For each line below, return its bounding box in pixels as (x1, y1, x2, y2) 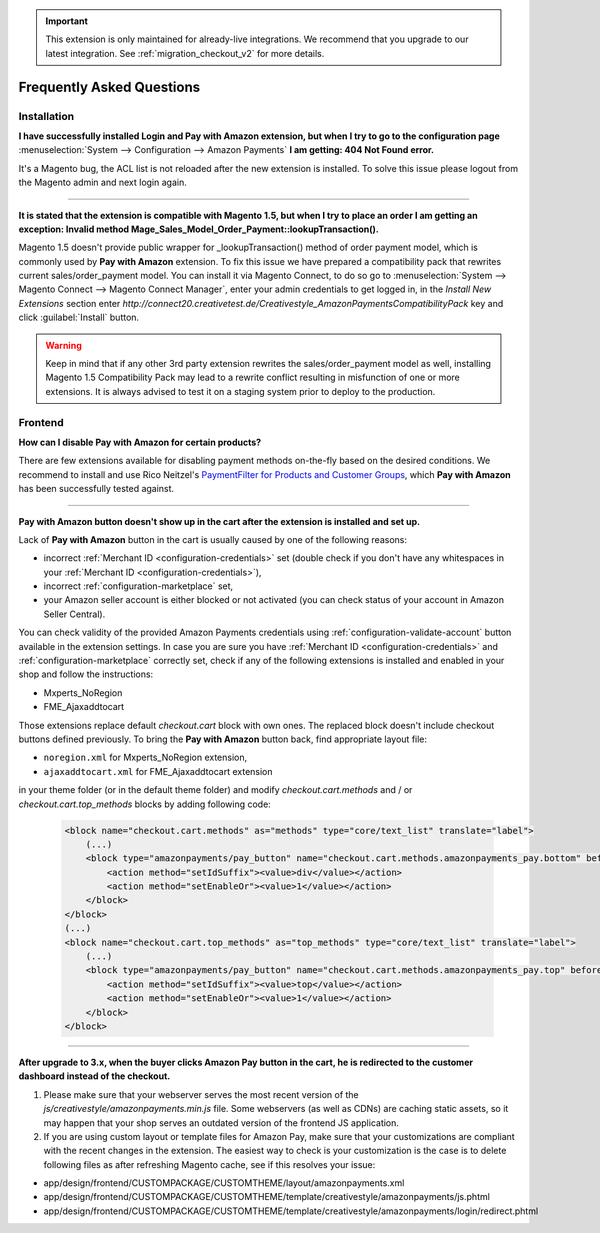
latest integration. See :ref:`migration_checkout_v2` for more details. (45, 47, 325, 59)
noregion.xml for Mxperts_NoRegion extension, (43, 751, 248, 764)
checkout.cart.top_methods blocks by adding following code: (18, 798, 272, 810)
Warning (45, 339, 82, 351)
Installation (18, 109, 75, 123)
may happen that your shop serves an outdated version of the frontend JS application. (43, 1116, 400, 1129)
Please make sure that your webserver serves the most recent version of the (43, 1088, 359, 1100)
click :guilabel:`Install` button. (18, 311, 140, 324)
